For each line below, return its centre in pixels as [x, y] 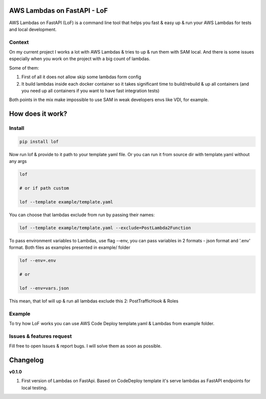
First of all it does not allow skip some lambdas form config [81, 77]
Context [19, 42]
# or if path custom [44, 188]
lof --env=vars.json [44, 288]
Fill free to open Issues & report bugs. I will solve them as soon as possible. [85, 346]
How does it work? [38, 114]
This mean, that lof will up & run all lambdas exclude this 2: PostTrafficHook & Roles [94, 301]
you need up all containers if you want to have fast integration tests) [90, 91]
